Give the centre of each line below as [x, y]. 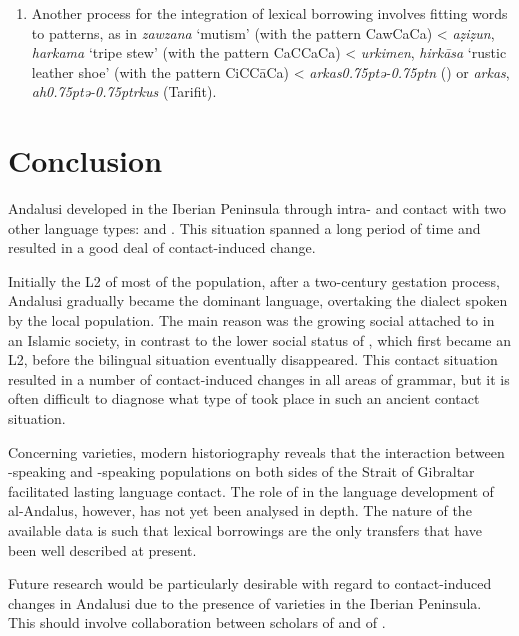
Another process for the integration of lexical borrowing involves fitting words [269, 13]
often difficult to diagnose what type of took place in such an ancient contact [244, 398]
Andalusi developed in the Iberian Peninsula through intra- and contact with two [257, 208]
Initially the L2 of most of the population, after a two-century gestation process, [254, 280]
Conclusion [85, 160]
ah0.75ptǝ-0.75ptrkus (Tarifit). [124, 91]
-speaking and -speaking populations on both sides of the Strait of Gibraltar [241, 471]
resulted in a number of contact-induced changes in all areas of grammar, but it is [259, 378]
